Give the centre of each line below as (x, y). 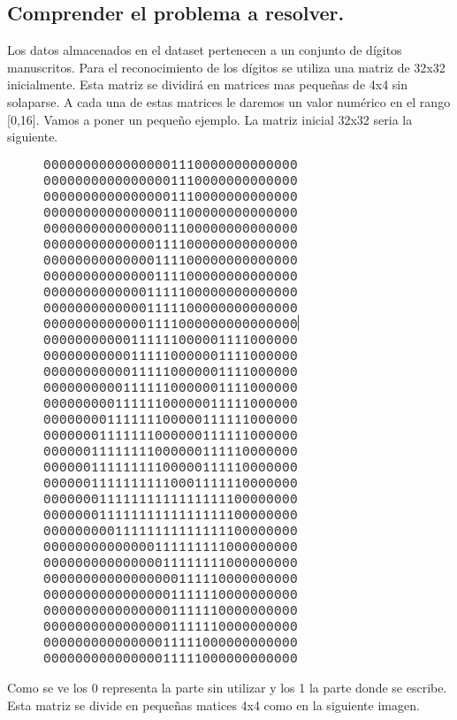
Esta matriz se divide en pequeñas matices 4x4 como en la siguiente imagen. (213, 705)
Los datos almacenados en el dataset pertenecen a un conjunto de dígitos (205, 50)
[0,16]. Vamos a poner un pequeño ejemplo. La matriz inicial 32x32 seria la (210, 119)
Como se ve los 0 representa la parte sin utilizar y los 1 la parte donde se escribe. (227, 688)
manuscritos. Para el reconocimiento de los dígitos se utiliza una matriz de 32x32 (226, 67)
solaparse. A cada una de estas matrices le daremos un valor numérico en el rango (229, 101)
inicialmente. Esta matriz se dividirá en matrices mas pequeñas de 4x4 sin (208, 84)
